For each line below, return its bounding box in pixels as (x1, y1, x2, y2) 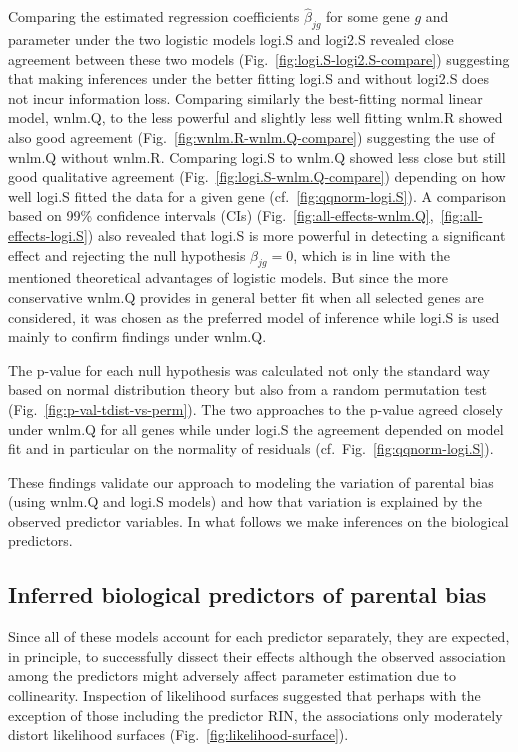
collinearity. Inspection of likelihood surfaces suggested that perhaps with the (8, 685, 481, 706)
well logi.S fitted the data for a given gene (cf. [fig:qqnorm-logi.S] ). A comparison (8, 185, 507, 206)
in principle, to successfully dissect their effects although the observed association (8, 645, 506, 666)
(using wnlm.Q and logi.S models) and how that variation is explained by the (8, 491, 482, 512)
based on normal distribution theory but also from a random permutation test (8, 379, 487, 400)
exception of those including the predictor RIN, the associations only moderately (8, 704, 503, 725)
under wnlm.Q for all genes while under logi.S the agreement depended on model (8, 418, 504, 439)
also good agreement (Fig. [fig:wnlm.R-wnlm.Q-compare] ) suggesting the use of (8, 126, 495, 147)
